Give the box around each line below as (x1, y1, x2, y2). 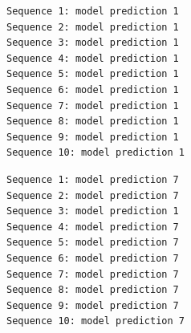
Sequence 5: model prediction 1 (6, 68, 179, 80)
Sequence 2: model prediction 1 (6, 21, 179, 33)
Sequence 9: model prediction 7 (6, 299, 179, 311)
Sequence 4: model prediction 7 (6, 221, 179, 233)
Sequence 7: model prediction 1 (6, 99, 179, 112)
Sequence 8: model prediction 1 (6, 116, 179, 128)
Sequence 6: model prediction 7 (6, 252, 179, 264)
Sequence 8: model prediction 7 (6, 284, 179, 296)
